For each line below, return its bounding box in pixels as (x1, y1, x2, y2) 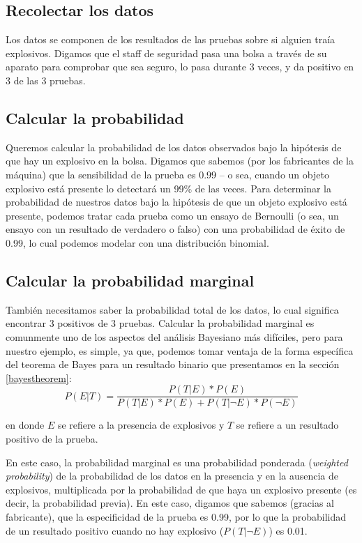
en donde (6, 418, 45, 432)
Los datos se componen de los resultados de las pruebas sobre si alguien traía (6, 32, 335, 47)
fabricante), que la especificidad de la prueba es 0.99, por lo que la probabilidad (6, 509, 347, 523)
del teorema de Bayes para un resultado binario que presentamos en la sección (6, 357, 340, 372)
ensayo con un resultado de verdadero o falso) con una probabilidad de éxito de (6, 222, 345, 236)
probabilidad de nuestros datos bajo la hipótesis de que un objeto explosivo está (6, 194, 347, 209)
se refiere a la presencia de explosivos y (57, 418, 225, 432)
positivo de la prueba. (6, 431, 98, 445)
